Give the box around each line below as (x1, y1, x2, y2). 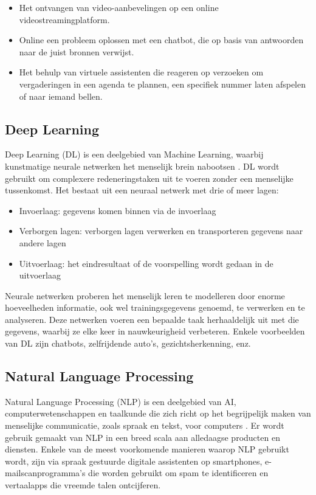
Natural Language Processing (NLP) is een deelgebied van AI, (5, 395, 236, 407)
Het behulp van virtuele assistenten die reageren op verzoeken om (19, 66, 264, 78)
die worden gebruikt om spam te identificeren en (88, 466, 269, 479)
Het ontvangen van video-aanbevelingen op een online (19, 1, 219, 13)
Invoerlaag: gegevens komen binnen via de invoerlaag (19, 204, 216, 216)
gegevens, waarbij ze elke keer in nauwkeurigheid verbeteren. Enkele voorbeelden (5, 325, 305, 337)
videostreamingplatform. (19, 13, 110, 26)
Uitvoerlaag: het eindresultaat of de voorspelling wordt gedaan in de (19, 257, 273, 269)
